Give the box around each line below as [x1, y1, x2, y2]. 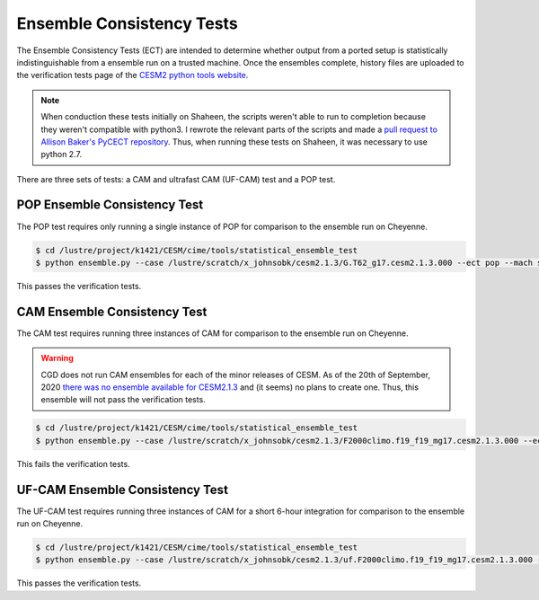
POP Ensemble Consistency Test [16, 198, 204, 213]
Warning [40, 353, 74, 364]
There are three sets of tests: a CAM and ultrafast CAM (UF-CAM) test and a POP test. [16, 173, 336, 184]
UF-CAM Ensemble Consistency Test [16, 481, 229, 498]
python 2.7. [40, 149, 83, 160]
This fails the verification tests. [16, 458, 130, 469]
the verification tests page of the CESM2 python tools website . [16, 70, 249, 81]
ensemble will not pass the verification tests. [40, 394, 206, 405]
